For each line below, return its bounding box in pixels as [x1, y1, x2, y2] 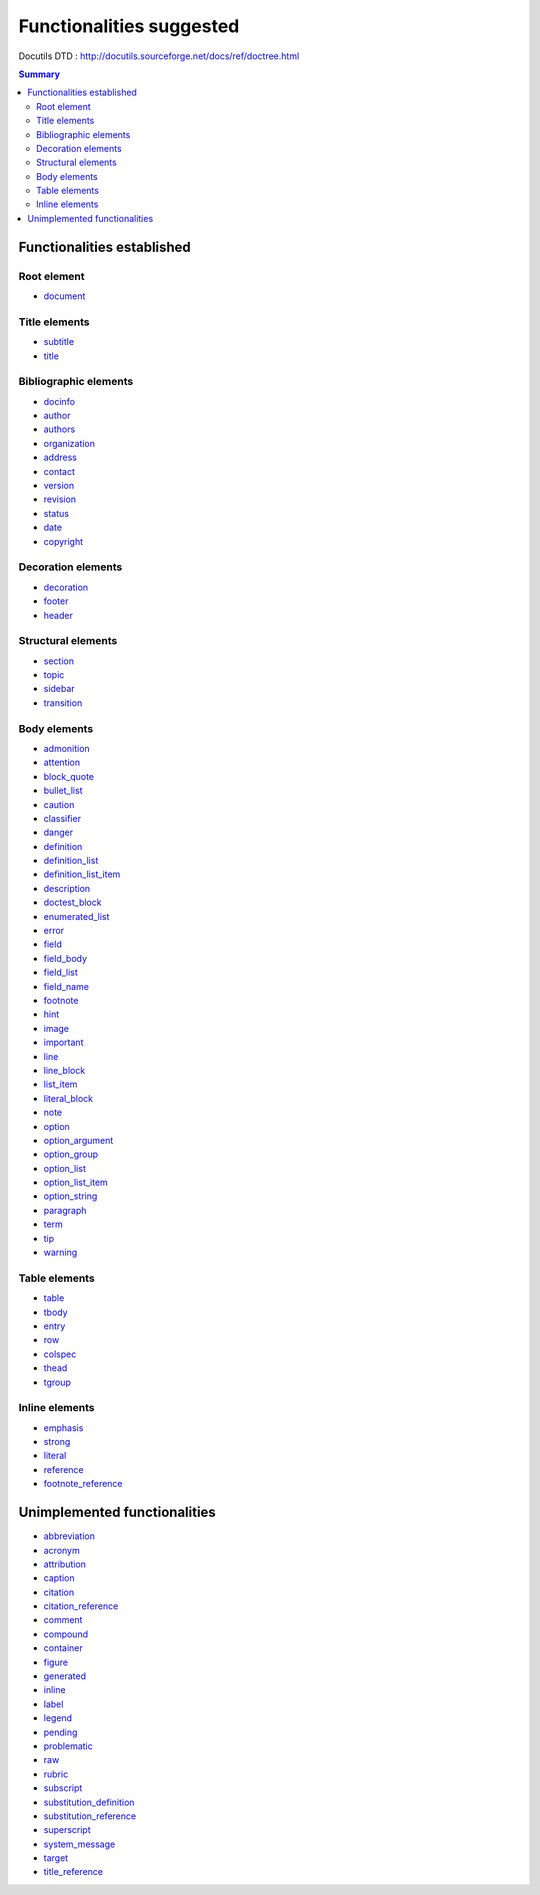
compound [43, 1628, 89, 1640]
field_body [43, 952, 88, 964]
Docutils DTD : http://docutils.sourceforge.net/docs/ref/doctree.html [18, 50, 300, 62]
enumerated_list [43, 910, 110, 922]
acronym [43, 1544, 80, 1556]
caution [43, 798, 75, 810]
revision [43, 493, 77, 505]
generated [43, 1670, 87, 1682]
